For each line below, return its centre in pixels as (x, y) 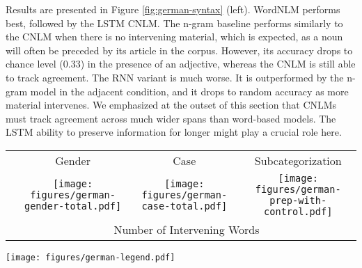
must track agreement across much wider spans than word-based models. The (171, 118)
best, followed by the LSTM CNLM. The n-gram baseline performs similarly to (174, 23)
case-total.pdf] (184, 206)
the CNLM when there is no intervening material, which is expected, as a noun (174, 37)
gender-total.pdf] (73, 206)
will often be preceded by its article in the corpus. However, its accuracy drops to (179, 50)
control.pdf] (298, 211)
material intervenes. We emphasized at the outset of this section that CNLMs (171, 105)
